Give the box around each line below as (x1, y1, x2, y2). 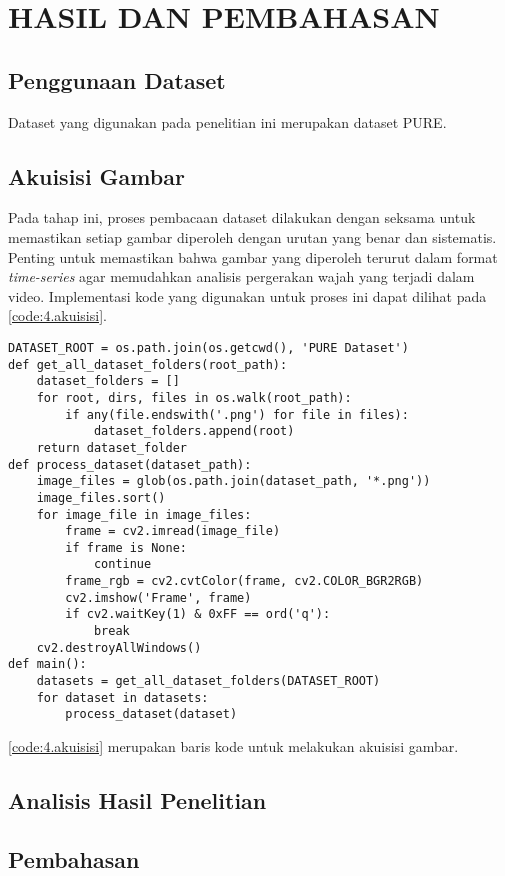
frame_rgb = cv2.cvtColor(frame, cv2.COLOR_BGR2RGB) (65, 574, 424, 589)
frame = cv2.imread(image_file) (65, 524, 281, 539)
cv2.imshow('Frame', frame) (65, 590, 252, 605)
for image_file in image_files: (36, 507, 252, 522)
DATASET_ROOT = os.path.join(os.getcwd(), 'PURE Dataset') (8, 340, 409, 355)
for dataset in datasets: (36, 690, 209, 705)
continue (93, 557, 152, 572)
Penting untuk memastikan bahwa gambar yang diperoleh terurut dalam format (8, 246, 498, 267)
